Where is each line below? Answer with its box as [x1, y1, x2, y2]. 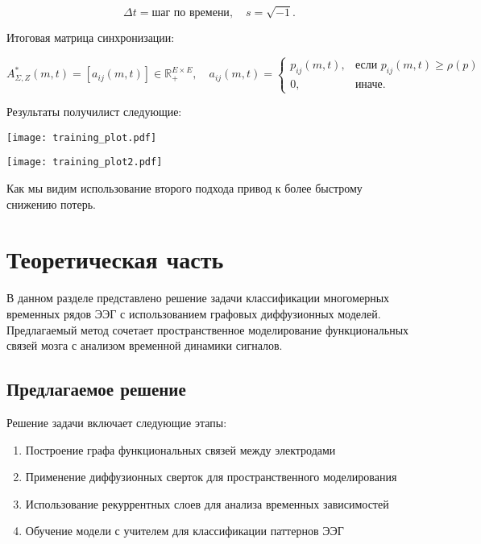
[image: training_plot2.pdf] [6, 156, 163, 168]
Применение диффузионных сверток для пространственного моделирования [25, 468, 397, 485]
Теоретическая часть [6, 243, 224, 276]
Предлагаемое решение [6, 376, 186, 401]
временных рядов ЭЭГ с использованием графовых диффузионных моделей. [6, 305, 381, 322]
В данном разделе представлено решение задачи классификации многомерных [6, 289, 390, 306]
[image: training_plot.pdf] [6, 131, 157, 143]
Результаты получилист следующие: [6, 103, 182, 120]
